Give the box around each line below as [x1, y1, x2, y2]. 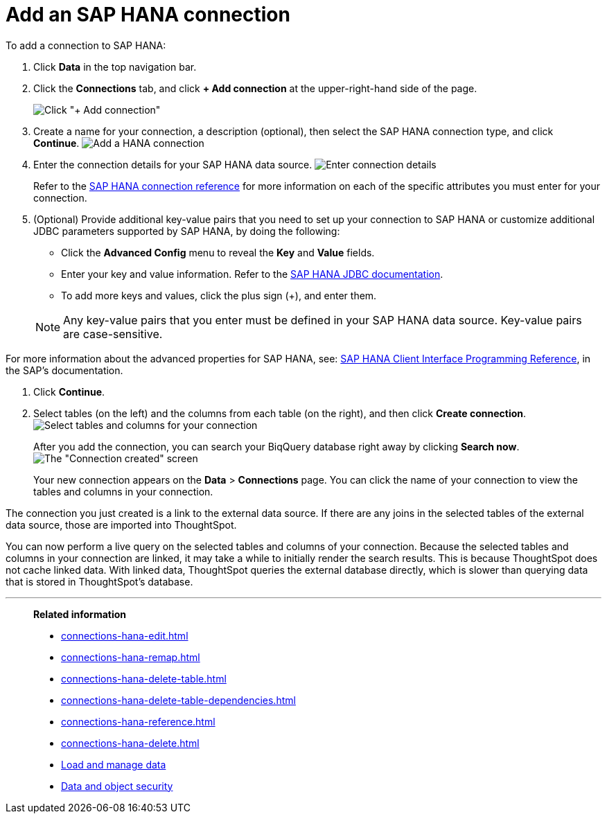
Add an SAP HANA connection [6, 3, 290, 26]
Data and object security [61, 780, 173, 792]
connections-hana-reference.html [61, 715, 215, 728]
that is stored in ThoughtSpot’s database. [6, 575, 193, 588]
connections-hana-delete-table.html [61, 672, 227, 685]
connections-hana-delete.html [61, 737, 200, 749]
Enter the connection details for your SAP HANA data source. [33, 158, 313, 170]
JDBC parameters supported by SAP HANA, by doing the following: [33, 224, 340, 237]
